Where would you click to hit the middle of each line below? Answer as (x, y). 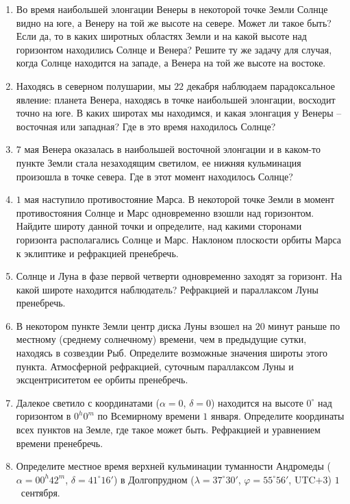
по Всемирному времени (149, 416)
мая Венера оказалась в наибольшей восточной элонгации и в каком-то (172, 149)
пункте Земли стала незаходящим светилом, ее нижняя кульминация (159, 162)
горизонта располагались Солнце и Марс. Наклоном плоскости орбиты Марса (179, 239)
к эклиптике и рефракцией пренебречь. (97, 253)
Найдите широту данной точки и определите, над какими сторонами (159, 226)
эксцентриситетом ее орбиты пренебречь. (102, 380)
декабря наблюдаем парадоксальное (261, 85)
